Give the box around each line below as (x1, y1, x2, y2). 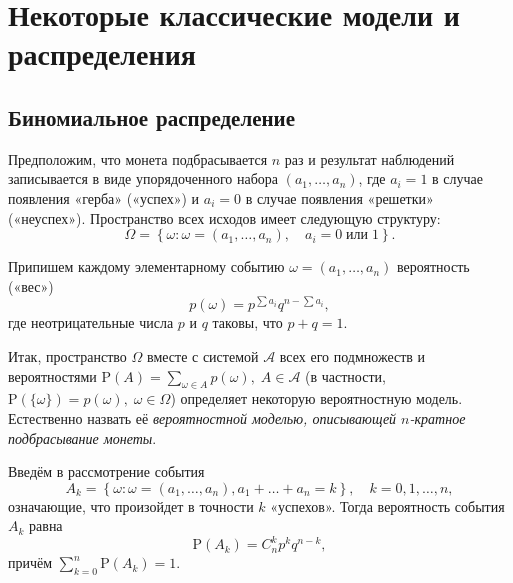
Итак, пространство (8, 346, 127, 366)
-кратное (409, 407, 466, 428)
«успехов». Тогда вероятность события (270, 495, 505, 516)
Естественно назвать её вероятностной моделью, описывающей (8, 407, 397, 428)
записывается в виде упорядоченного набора (8, 168, 279, 189)
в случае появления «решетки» (245, 187, 434, 208)
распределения (8, 33, 196, 74)
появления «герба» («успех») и (8, 187, 200, 208)
